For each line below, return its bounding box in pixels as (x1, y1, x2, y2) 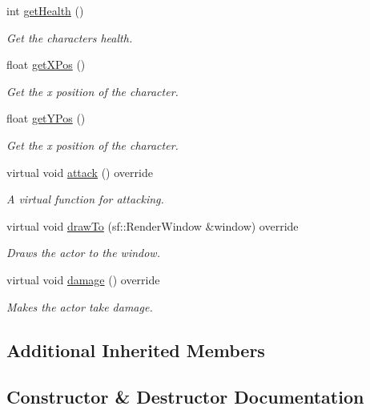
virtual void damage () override (6, 271, 160, 287)
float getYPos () (6, 110, 86, 127)
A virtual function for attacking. (6, 191, 164, 207)
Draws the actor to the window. (6, 244, 160, 261)
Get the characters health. (6, 29, 133, 46)
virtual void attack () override (6, 163, 153, 180)
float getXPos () (6, 56, 86, 73)
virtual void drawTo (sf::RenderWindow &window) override (6, 217, 299, 234)
